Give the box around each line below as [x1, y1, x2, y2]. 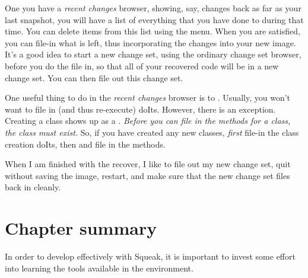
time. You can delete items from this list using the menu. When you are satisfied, [5, 25, 300, 37]
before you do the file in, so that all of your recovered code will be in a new [5, 59, 279, 72]
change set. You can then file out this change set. [5, 71, 183, 84]
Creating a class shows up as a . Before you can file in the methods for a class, [5, 114, 291, 127]
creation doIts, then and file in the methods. [5, 138, 166, 150]
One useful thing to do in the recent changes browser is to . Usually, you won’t [5, 91, 291, 104]
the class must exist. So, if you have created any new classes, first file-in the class [5, 126, 299, 138]
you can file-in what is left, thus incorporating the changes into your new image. [5, 36, 296, 49]
